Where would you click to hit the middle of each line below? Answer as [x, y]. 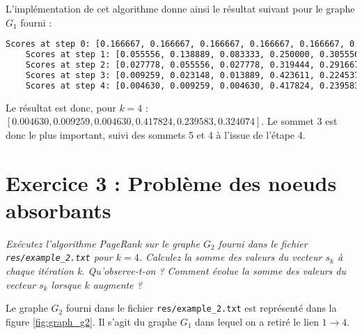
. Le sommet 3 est [299, 121]
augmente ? [117, 284]
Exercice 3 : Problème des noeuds [171, 182]
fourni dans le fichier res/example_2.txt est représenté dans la [201, 308]
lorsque [66, 284]
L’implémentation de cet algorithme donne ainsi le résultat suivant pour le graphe [180, 8]
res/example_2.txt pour [59, 257]
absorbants [58, 210]
